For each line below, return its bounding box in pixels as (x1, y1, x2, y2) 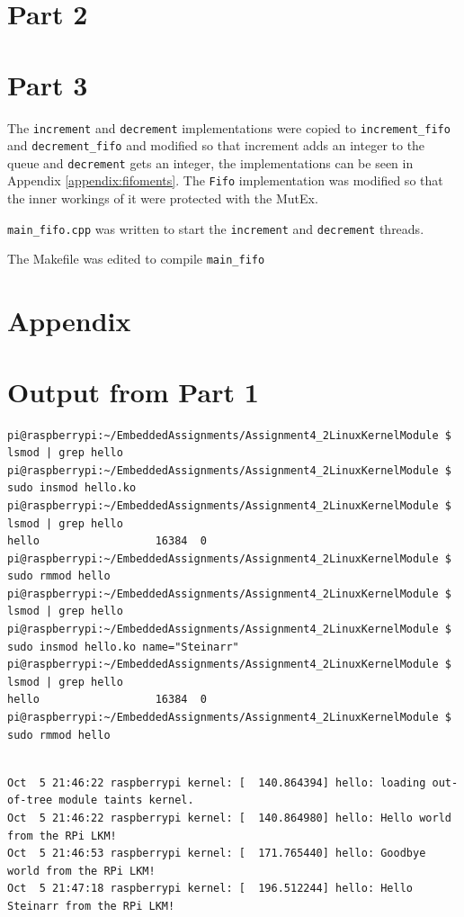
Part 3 (7, 66, 88, 103)
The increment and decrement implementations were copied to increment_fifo (7, 118, 451, 137)
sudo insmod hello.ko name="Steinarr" (7, 640, 239, 653)
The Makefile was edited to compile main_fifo (7, 249, 265, 268)
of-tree (7, 794, 53, 807)
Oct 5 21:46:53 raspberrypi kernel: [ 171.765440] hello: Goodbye (7, 847, 426, 860)
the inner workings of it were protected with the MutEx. (7, 189, 318, 208)
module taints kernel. (58, 794, 194, 807)
